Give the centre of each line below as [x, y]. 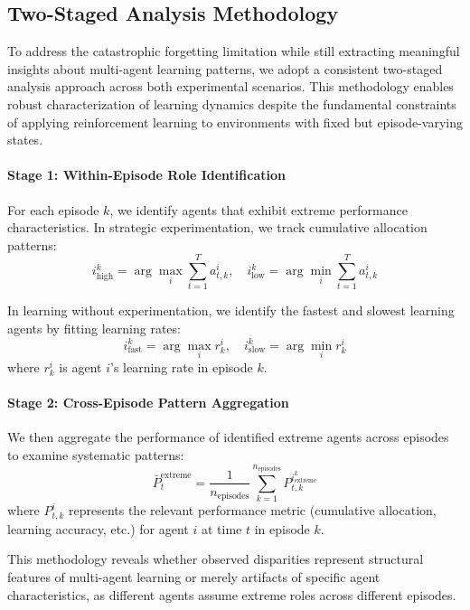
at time [221, 528]
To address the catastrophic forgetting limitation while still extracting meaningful [234, 51]
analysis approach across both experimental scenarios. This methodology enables [230, 86]
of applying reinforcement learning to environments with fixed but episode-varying [235, 122]
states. [25, 140]
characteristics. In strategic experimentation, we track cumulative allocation [217, 227]
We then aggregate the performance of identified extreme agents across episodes [228, 437]
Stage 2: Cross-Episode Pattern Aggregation [148, 403]
